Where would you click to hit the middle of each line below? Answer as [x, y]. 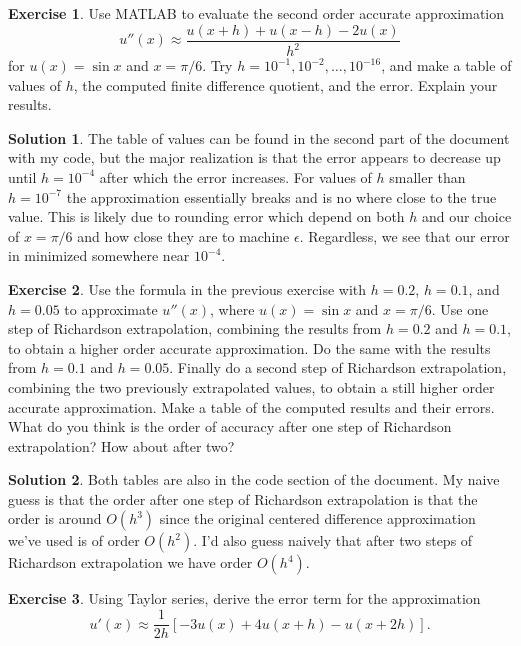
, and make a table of [446, 65]
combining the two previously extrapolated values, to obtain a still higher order [251, 386]
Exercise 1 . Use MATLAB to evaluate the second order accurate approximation [256, 13]
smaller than [427, 176]
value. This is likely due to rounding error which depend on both [206, 216]
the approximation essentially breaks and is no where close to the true [281, 196]
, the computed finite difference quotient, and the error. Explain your [285, 84]
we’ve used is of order [74, 540]
